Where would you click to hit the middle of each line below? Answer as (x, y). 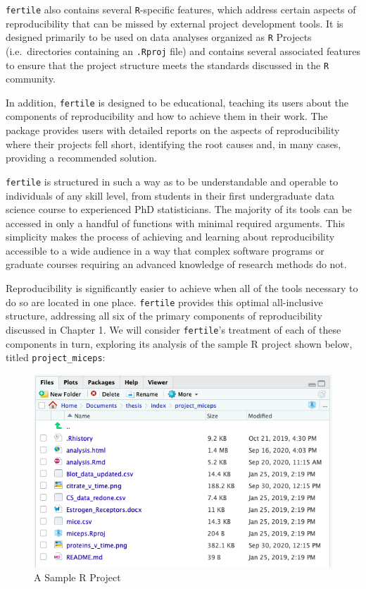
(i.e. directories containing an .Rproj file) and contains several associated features (183, 50)
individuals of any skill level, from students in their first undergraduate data (170, 195)
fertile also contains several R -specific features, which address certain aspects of (181, 9)
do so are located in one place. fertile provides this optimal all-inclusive (164, 302)
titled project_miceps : (56, 357)
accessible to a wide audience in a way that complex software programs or (165, 250)
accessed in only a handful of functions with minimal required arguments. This (175, 223)
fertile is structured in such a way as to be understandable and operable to (172, 181)
